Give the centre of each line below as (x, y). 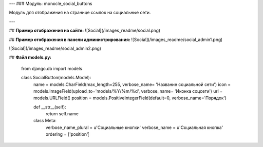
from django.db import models (52, 68)
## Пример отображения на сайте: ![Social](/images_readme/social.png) (85, 31)
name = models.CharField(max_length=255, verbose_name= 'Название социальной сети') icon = (132, 84)
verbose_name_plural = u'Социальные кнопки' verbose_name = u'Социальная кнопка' (134, 127)
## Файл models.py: (30, 57)
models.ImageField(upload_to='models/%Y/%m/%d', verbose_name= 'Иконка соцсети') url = (128, 91)
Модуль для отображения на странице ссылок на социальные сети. (80, 13)
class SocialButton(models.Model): (56, 78)
